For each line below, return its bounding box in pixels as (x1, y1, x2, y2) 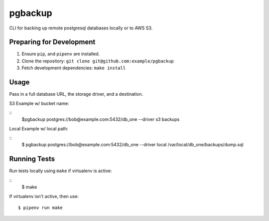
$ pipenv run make (18, 205, 63, 211)
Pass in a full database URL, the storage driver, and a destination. (9, 91, 143, 97)
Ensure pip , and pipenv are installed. (21, 51, 100, 57)
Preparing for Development (9, 38, 96, 46)
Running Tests (9, 155, 55, 163)
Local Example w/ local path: (9, 125, 68, 132)
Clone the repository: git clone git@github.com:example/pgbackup (21, 58, 174, 64)
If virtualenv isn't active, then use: (9, 193, 79, 199)
